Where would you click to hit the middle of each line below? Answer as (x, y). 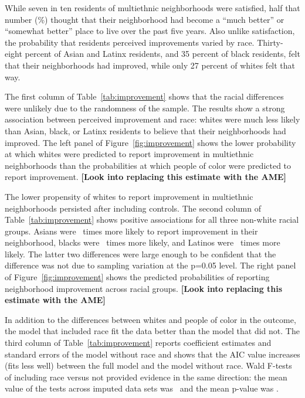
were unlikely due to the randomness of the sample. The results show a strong (145, 108)
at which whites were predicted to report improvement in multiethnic (129, 154)
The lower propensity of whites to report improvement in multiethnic (129, 196)
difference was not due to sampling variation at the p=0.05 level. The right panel (150, 265)
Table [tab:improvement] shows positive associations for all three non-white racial (152, 220)
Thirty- (270, 42)
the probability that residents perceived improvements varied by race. (130, 42)
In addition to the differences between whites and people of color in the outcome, (150, 319)
